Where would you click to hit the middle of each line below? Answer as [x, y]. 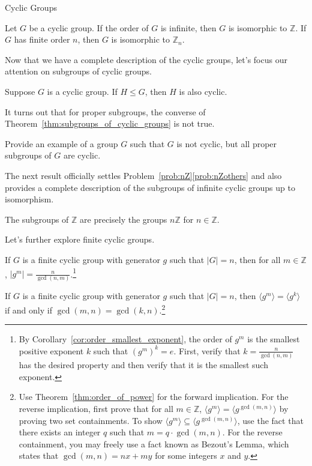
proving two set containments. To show [91, 420]
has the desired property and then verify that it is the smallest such [143, 365]
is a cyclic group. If [82, 91]
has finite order [42, 39]
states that [39, 455]
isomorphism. [29, 199]
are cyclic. [82, 155]
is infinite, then [188, 27]
